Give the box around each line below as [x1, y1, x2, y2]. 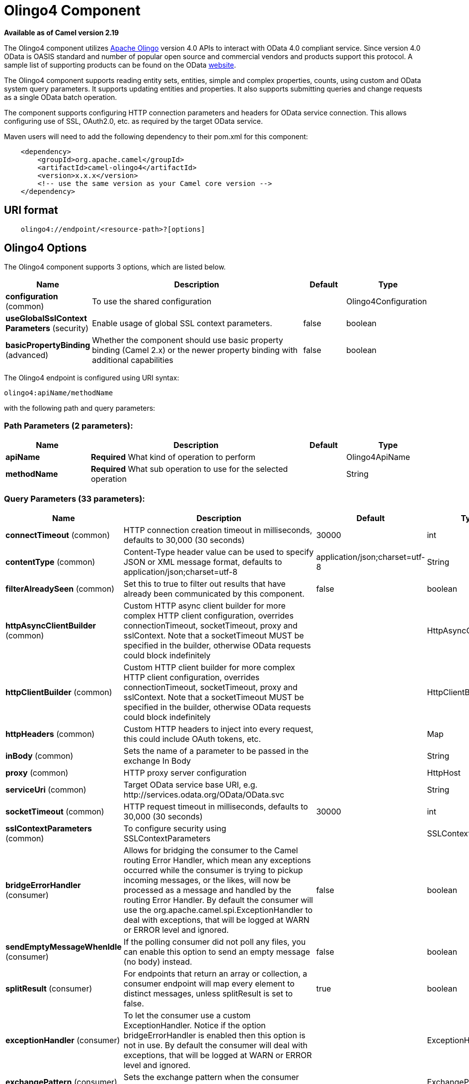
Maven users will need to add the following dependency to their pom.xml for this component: [4, 132, 308, 141]
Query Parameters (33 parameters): [4, 493, 145, 504]
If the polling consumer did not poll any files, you [123, 936, 306, 947]
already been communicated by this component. [123, 588, 305, 599]
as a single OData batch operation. [4, 92, 117, 101]
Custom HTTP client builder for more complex [123, 662, 295, 672]
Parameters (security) [5, 323, 89, 334]
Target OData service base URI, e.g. [123, 779, 258, 790]
